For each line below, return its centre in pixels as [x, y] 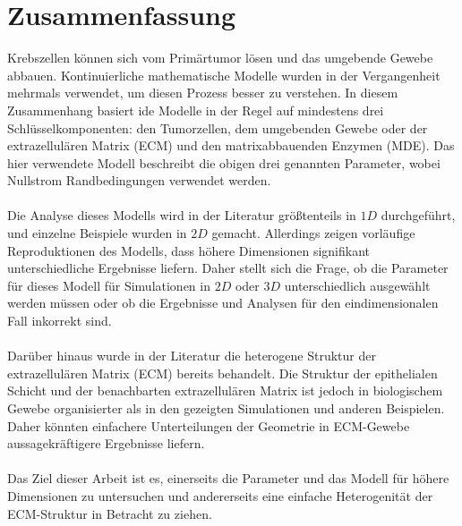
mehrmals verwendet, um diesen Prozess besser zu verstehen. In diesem [203, 93]
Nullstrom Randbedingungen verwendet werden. [139, 180]
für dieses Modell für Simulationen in [109, 285]
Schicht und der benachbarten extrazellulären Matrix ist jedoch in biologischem [225, 390]
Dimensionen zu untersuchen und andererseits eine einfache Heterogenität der [220, 495]
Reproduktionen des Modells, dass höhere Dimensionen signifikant [189, 250]
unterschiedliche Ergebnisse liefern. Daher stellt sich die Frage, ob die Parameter [228, 268]
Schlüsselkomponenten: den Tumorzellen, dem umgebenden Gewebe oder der [218, 127]
